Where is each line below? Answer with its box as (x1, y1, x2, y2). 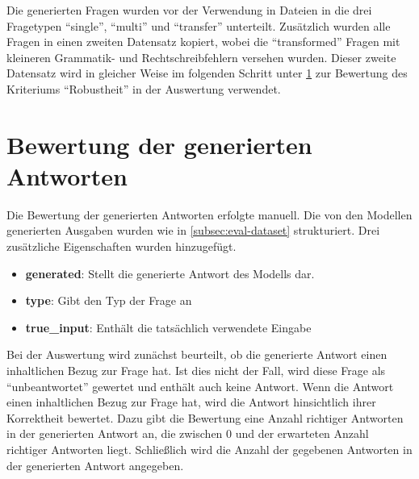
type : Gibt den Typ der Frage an (25, 292, 192, 309)
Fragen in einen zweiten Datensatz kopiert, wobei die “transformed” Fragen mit (6, 33, 400, 50)
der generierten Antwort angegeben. (6, 456, 184, 473)
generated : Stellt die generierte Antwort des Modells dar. (25, 264, 315, 281)
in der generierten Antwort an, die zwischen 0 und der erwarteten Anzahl (6, 425, 369, 442)
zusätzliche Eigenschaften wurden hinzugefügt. (6, 238, 237, 255)
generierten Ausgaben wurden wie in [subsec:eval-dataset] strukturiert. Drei (6, 222, 380, 239)
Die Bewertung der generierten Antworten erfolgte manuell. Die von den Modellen (6, 206, 413, 223)
